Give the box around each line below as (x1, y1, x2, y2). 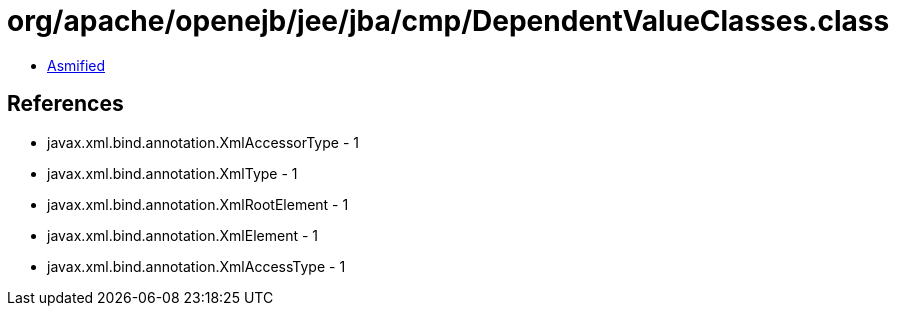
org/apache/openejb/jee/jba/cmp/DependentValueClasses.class (7, 4, 890, 38)
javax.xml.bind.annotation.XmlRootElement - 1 (47, 195, 349, 213)
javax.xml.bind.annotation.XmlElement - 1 (47, 226, 318, 244)
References (7, 91, 124, 117)
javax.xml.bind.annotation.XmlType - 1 (47, 164, 298, 182)
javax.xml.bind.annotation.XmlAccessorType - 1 (47, 133, 359, 151)
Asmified (47, 56, 106, 74)
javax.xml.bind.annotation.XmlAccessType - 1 (47, 257, 346, 275)
